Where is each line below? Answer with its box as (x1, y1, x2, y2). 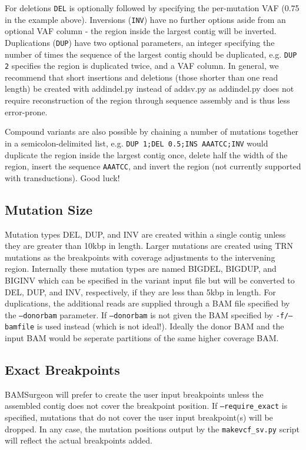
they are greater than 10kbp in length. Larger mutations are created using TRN (5, 239, 294, 252)
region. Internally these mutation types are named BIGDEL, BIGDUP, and (5, 262, 277, 275)
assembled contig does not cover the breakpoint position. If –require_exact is (5, 399, 288, 412)
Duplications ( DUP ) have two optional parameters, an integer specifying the (5, 36, 275, 48)
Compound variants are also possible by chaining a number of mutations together (5, 125, 299, 138)
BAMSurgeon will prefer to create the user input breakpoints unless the (5, 388, 264, 400)
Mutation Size (5, 200, 93, 218)
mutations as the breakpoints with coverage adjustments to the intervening (5, 251, 275, 263)
